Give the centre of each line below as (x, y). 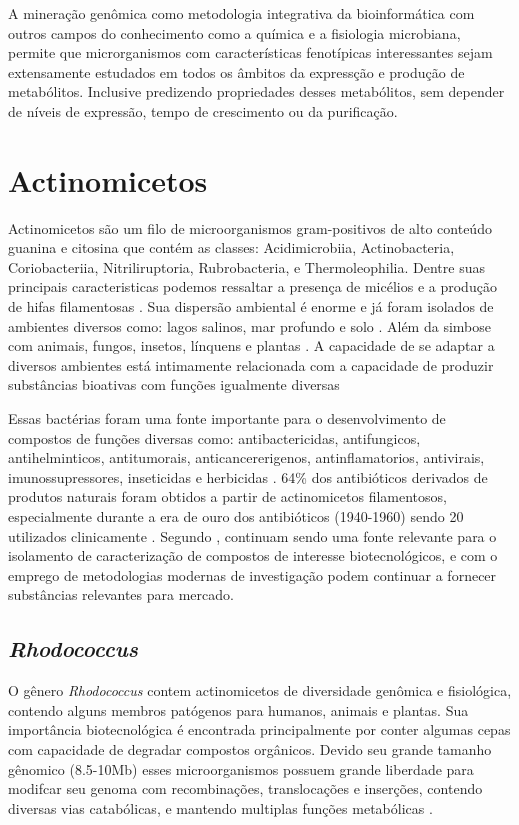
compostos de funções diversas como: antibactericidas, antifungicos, (214, 437)
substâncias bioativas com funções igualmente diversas (174, 384)
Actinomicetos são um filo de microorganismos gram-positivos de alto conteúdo (250, 227)
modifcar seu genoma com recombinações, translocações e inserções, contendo (245, 788)
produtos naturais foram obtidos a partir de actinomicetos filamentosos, (227, 496)
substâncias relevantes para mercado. (121, 594)
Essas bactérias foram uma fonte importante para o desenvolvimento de (227, 418)
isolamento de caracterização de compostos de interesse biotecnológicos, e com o (253, 555)
